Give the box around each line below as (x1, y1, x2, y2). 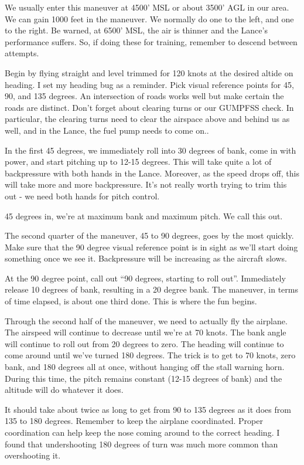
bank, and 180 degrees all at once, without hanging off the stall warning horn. (5, 361, 285, 373)
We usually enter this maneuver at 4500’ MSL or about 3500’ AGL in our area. (5, 1, 289, 13)
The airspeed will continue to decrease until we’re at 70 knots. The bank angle (5, 326, 286, 338)
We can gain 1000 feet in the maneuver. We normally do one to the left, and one (5, 12, 294, 25)
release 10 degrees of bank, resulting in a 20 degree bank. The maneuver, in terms (5, 283, 299, 296)
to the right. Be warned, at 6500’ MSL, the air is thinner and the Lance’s (5, 24, 268, 36)
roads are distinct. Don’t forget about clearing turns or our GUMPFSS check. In (5, 101, 294, 113)
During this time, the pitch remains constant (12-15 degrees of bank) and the (5, 372, 282, 384)
